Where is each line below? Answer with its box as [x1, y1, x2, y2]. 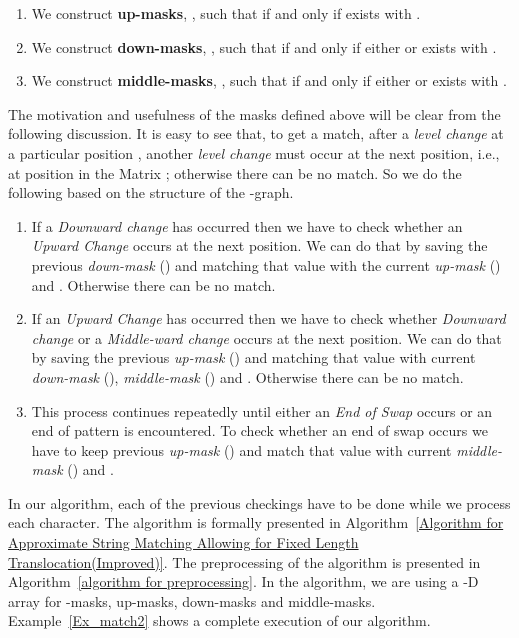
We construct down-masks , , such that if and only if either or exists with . [31, 36, 497, 57]
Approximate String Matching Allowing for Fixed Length [8, 532, 359, 553]
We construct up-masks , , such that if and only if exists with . [31, 3, 421, 23]
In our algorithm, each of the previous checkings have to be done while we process [8, 492, 511, 513]
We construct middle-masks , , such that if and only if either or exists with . [31, 70, 507, 91]
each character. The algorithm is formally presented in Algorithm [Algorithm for [8, 512, 504, 533]
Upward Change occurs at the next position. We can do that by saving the [31, 235, 488, 256]
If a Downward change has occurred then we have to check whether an [31, 215, 463, 236]
